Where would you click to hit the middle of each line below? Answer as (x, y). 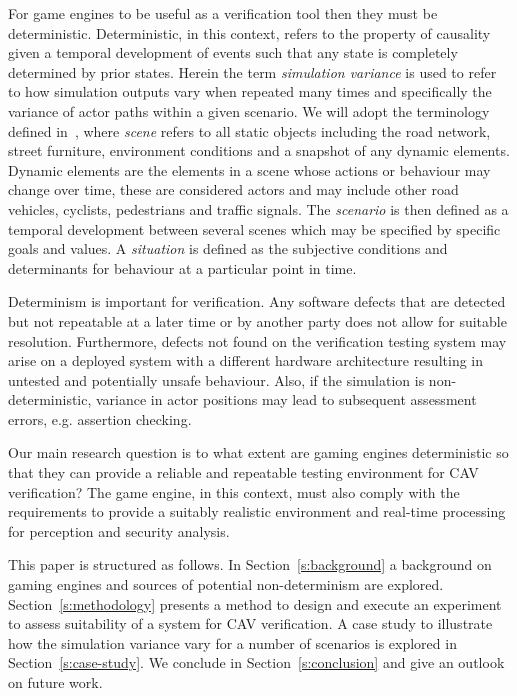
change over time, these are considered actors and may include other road (233, 189)
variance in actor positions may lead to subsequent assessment (286, 399)
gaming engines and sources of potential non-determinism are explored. (226, 584)
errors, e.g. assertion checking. (100, 418)
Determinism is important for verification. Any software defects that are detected (257, 301)
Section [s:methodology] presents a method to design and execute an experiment (255, 603)
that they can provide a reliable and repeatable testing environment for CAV (243, 472)
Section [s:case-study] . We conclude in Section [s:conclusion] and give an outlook (256, 662)
